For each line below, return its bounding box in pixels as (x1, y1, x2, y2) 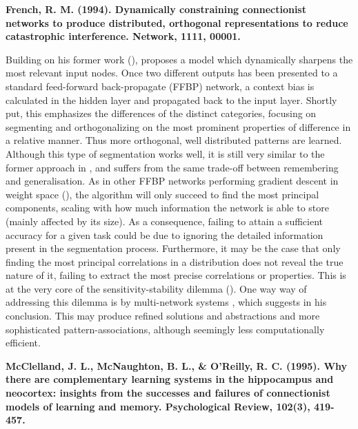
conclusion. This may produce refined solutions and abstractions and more (6, 308, 320, 323)
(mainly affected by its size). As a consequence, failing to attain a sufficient (6, 213, 323, 228)
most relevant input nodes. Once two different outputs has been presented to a (6, 65, 338, 80)
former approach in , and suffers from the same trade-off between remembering (6, 160, 339, 174)
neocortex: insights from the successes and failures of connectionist (6, 386, 330, 400)
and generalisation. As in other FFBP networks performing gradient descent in (6, 174, 339, 188)
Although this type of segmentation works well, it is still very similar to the (6, 146, 325, 160)
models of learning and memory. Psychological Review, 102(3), (6, 399, 310, 413)
